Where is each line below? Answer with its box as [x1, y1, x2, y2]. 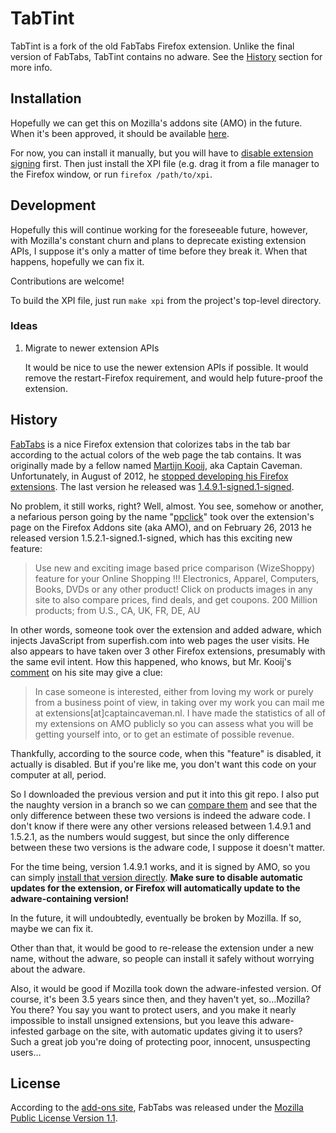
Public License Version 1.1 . [10, 1112, 118, 1124]
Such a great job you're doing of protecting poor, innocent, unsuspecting [10, 1035, 311, 1047]
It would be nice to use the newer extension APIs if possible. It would [24, 361, 309, 373]
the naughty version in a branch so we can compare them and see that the [10, 798, 318, 811]
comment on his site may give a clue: [10, 666, 163, 678]
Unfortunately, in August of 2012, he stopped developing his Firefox [10, 470, 289, 482]
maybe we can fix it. [10, 922, 94, 934]
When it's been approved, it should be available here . [10, 127, 230, 139]
